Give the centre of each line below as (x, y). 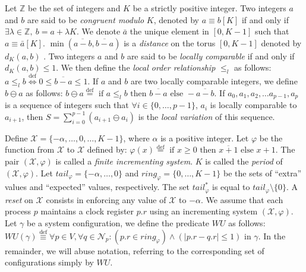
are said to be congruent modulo (86, 19)
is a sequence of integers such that (67, 105)
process (18, 211)
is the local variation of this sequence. (206, 116)
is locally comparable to (253, 105)
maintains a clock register (87, 211)
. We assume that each (242, 199)
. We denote (99, 31)
